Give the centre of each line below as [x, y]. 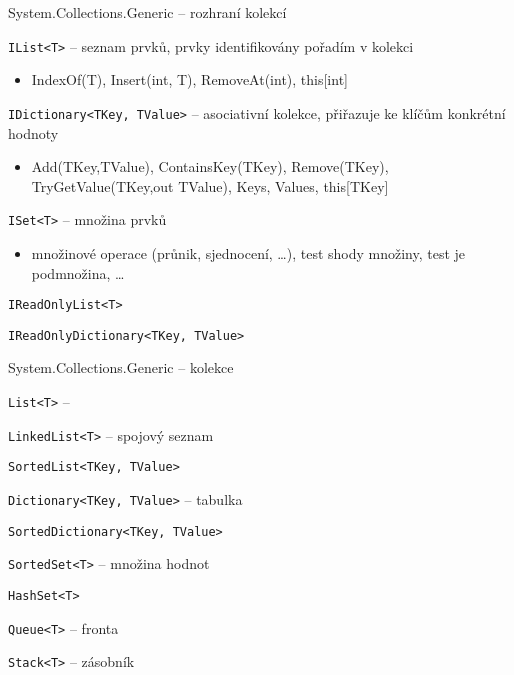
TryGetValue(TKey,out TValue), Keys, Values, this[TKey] [210, 185]
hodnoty [33, 132]
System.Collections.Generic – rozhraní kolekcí [147, 12]
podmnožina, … [78, 272]
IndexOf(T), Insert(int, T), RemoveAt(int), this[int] [189, 79]
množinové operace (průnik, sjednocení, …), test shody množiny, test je [248, 252]
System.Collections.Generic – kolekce [121, 367]
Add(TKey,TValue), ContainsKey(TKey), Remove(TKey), [210, 166]
